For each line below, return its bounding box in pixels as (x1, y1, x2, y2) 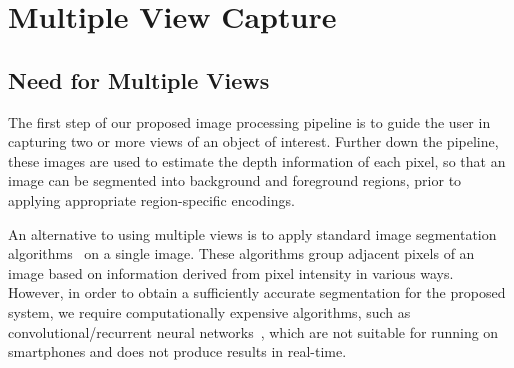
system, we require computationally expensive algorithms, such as (8, 301, 411, 322)
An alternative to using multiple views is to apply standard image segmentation (8, 223, 497, 244)
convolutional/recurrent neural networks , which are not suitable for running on (8, 321, 499, 342)
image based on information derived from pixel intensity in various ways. (8, 262, 454, 283)
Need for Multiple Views (8, 64, 270, 95)
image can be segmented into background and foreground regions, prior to (8, 170, 462, 191)
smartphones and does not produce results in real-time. (8, 341, 347, 362)
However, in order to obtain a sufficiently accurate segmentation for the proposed (8, 282, 506, 303)
